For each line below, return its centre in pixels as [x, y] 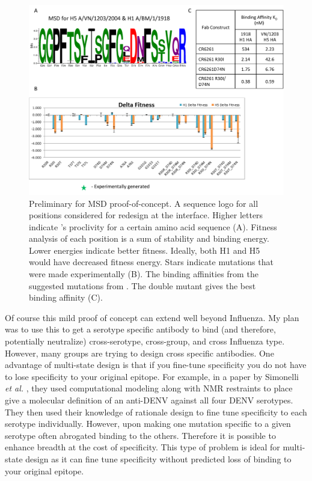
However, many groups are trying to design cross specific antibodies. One [139, 353]
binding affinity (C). [66, 297]
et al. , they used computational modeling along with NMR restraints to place [149, 388]
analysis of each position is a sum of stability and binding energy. [149, 238]
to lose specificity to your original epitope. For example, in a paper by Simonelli [152, 376]
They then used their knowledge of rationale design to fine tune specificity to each [156, 412]
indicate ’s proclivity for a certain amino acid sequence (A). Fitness [153, 226]
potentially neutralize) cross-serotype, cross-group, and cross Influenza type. [145, 341]
